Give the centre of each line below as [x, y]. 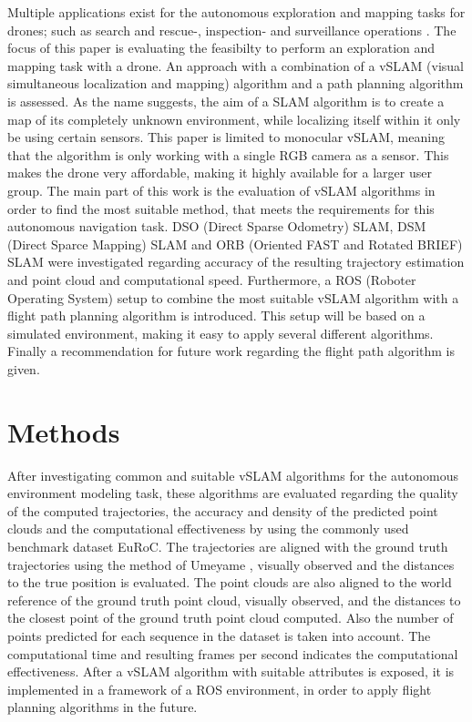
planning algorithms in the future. [103, 707]
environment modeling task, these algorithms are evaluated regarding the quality [233, 493]
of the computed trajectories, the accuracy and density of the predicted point [223, 510]
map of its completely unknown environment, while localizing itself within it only [234, 119]
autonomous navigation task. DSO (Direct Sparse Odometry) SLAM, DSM [217, 226]
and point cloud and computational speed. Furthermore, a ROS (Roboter [212, 279]
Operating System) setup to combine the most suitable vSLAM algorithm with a [233, 297]
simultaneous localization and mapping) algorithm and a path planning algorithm [236, 83]
